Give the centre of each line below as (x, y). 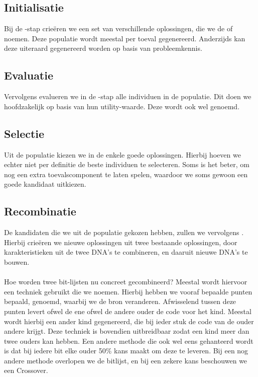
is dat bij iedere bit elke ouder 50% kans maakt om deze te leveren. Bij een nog (126, 351)
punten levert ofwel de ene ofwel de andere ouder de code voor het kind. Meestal (128, 311)
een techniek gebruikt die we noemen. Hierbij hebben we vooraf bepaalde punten (128, 291)
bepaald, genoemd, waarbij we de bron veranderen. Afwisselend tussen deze (120, 301)
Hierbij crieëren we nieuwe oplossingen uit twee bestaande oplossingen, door (121, 242)
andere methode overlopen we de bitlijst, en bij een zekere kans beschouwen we (126, 360)
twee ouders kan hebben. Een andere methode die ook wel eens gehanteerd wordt (129, 341)
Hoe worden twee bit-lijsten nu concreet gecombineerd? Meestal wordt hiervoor (126, 282)
